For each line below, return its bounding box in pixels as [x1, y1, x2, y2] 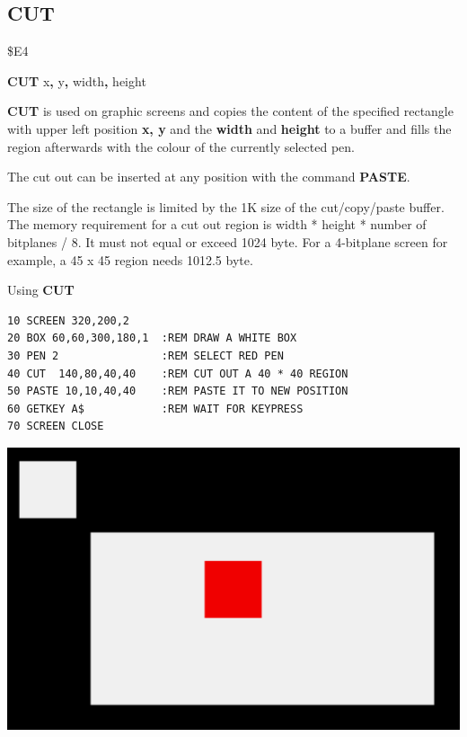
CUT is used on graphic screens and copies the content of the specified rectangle [7, 102, 454, 120]
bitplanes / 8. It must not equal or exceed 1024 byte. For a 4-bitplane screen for [7, 232, 448, 251]
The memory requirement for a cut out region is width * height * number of [7, 215, 427, 234]
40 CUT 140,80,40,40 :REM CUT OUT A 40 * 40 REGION [7, 367, 348, 380]
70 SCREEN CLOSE [7, 420, 104, 433]
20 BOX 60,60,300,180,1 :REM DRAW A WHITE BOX [7, 332, 297, 345]
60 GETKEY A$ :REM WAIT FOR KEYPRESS [7, 402, 304, 415]
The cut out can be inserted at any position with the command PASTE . [7, 167, 410, 186]
